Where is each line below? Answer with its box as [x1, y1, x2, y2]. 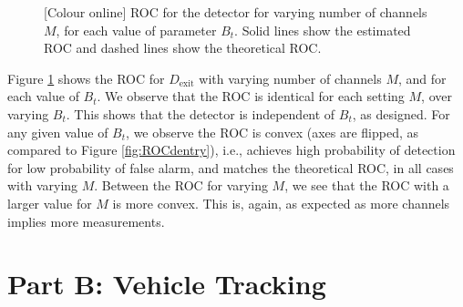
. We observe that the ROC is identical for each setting [97, 87, 405, 106]
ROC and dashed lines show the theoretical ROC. [44, 38, 322, 57]
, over [421, 87, 452, 106]
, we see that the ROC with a [284, 176, 449, 195]
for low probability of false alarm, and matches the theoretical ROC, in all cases [7, 158, 454, 177]
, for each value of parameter [56, 20, 217, 39]
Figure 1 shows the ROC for [7, 68, 165, 87]
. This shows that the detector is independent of [66, 104, 335, 123]
